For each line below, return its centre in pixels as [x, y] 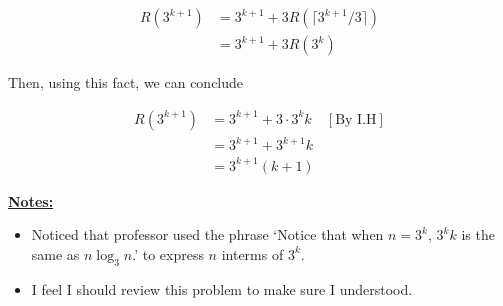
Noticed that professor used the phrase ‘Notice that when [207, 234]
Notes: [31, 200]
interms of [252, 253]
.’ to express [168, 253]
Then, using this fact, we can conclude [126, 82]
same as [55, 253]
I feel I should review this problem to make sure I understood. [222, 288]
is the [478, 234]
